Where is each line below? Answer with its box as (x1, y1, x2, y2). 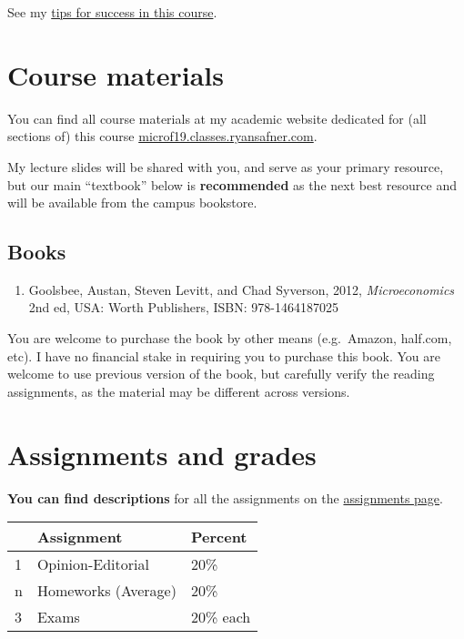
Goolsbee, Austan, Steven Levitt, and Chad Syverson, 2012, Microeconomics (28, 279, 455, 299)
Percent (190, 526, 247, 548)
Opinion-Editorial (36, 553, 149, 575)
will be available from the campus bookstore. (7, 193, 257, 212)
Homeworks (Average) (36, 580, 177, 602)
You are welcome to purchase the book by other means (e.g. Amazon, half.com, (7, 329, 452, 348)
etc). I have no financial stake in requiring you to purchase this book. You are (7, 346, 441, 365)
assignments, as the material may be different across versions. (7, 381, 350, 401)
